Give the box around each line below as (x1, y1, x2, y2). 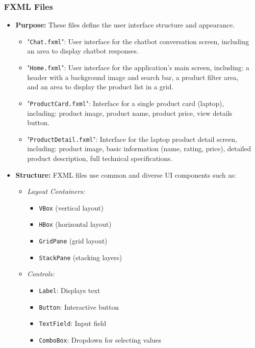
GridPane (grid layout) (39, 236, 107, 246)
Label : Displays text (39, 285, 101, 295)
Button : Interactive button (39, 301, 119, 312)
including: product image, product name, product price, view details (27, 107, 232, 118)
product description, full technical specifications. (27, 153, 173, 163)
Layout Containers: (27, 186, 85, 196)
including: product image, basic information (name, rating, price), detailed (27, 143, 251, 154)
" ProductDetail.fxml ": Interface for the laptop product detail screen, (27, 134, 237, 144)
